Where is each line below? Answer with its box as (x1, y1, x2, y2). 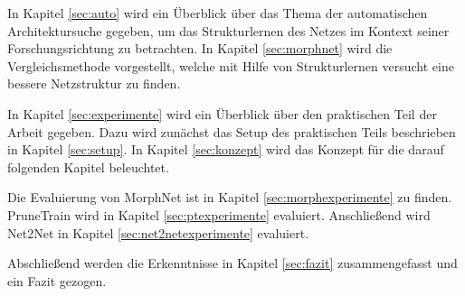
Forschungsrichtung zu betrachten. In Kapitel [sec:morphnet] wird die (7, 39, 393, 58)
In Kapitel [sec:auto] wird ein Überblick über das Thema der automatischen (7, 4, 428, 22)
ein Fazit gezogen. (7, 271, 107, 290)
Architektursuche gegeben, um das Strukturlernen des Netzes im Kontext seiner (7, 21, 450, 40)
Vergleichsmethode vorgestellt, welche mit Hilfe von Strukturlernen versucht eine (7, 56, 454, 75)
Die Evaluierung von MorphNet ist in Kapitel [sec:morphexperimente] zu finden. (7, 188, 452, 207)
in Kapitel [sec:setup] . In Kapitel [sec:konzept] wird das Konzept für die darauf (7, 140, 444, 159)
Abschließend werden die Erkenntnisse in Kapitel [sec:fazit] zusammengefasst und (7, 254, 458, 273)
